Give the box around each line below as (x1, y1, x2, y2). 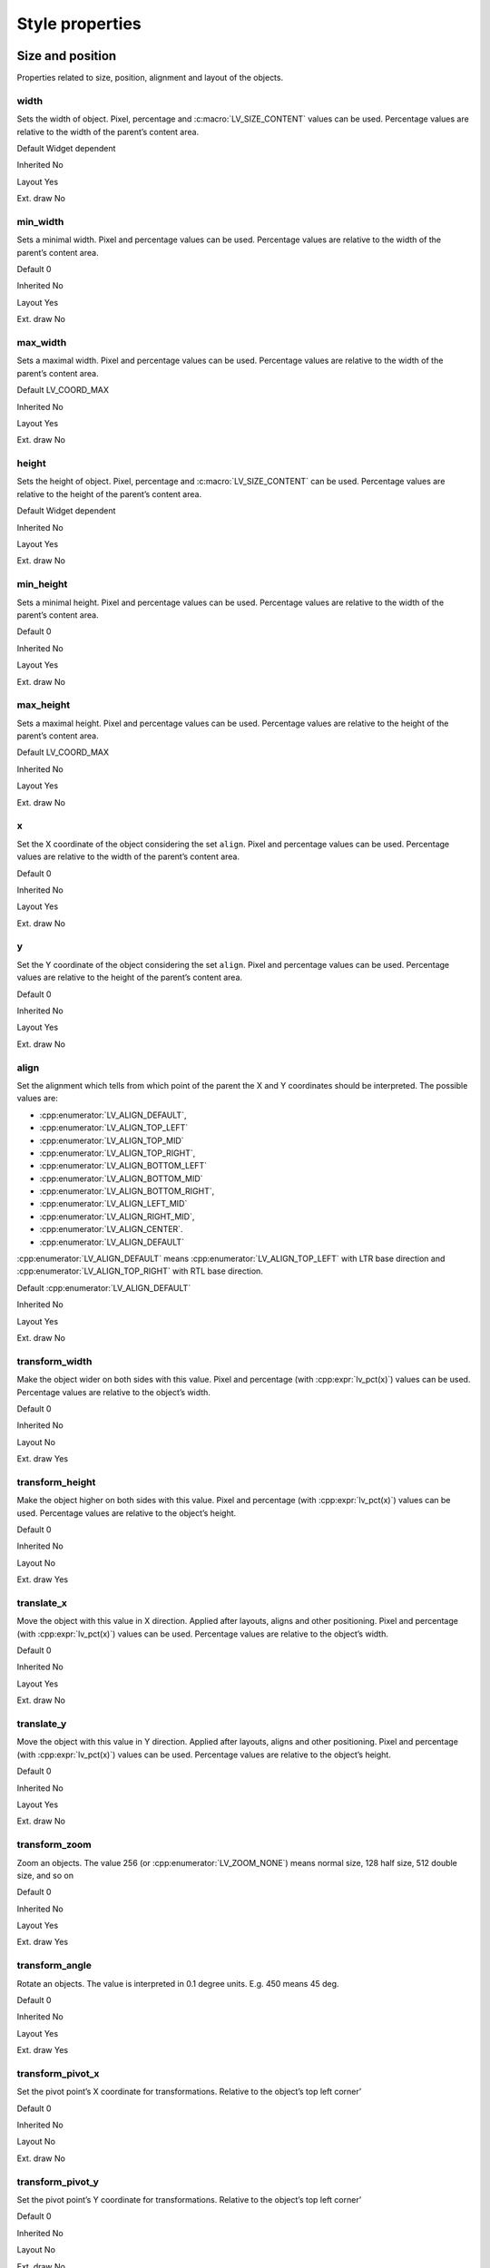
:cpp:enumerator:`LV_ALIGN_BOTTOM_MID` (39, 1173, 203, 1184)
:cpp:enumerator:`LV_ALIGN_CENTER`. (39, 1224, 183, 1235)
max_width (16, 337, 67, 349)
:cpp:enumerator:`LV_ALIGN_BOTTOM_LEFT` (39, 1160, 208, 1171)
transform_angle (16, 1960, 93, 1972)
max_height (16, 699, 71, 711)
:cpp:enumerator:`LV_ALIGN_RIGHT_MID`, (39, 1211, 195, 1222)
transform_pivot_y (16, 2175, 100, 2188)
